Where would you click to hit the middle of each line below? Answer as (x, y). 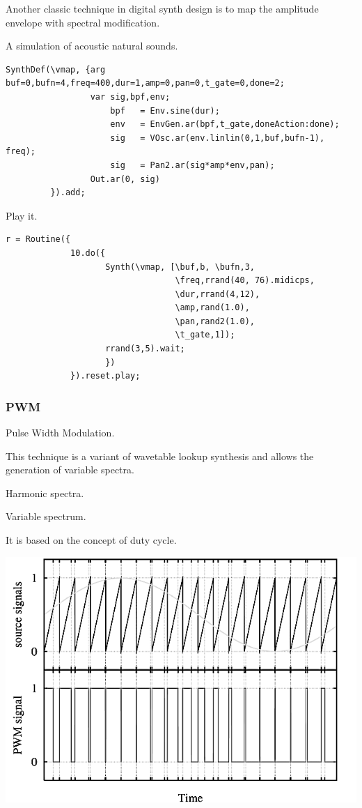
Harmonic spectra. (45, 493)
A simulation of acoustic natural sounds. (92, 46)
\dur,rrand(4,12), (218, 294)
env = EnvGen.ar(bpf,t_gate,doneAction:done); (225, 124)
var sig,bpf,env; (130, 97)
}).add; (68, 193)
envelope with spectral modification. (83, 22)
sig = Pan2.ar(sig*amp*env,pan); (192, 165)
